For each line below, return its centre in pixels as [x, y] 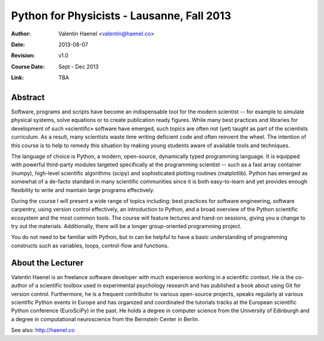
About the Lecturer [47, 263]
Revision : [23, 56]
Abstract [28, 97]
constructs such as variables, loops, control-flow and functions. [90, 246]
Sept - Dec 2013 [79, 67]
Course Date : [28, 67]
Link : [17, 77]
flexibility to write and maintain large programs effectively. [83, 190]
